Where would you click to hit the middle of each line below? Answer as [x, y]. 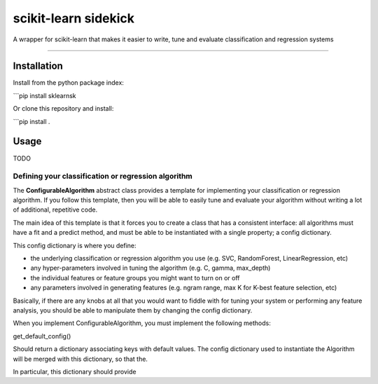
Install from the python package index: [68, 83]
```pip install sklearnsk [44, 95]
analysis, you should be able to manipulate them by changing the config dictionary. [133, 310]
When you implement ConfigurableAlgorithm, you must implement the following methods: [142, 323]
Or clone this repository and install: [63, 109]
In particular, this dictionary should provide [75, 371]
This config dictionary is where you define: [75, 245]
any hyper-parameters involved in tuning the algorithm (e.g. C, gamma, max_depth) [150, 268]
